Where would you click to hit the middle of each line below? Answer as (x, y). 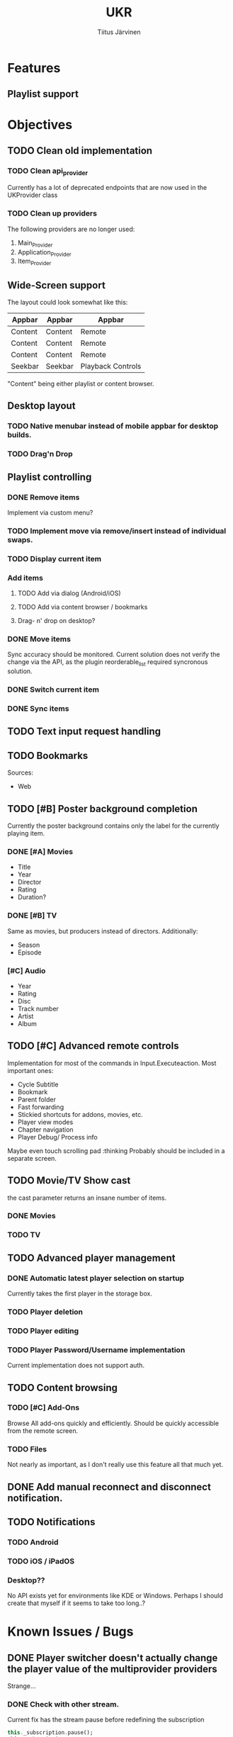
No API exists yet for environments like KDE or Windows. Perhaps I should (115, 1596)
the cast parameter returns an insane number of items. (87, 1198)
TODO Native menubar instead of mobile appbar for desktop (113, 426)
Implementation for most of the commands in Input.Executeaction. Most (112, 1063)
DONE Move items (39, 639)
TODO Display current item (54, 558)
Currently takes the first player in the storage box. (80, 1293)
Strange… (22, 1686)
